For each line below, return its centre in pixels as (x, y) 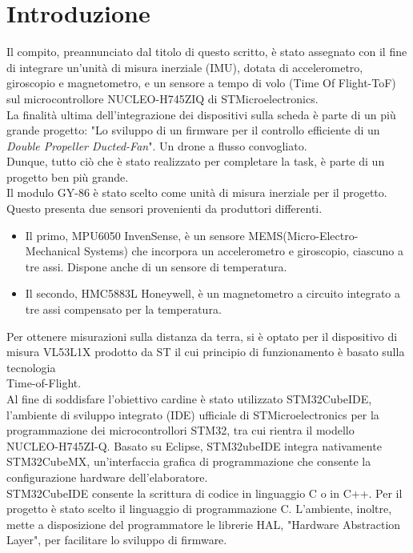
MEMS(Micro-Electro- (303, 235)
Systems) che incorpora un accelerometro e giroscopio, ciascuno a (243, 251)
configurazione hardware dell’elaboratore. (107, 477)
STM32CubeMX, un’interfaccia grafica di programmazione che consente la (189, 461)
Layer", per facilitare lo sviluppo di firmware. (117, 540)
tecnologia (31, 367)
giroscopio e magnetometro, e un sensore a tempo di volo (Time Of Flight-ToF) (201, 83)
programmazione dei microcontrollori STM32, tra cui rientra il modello (180, 430)
